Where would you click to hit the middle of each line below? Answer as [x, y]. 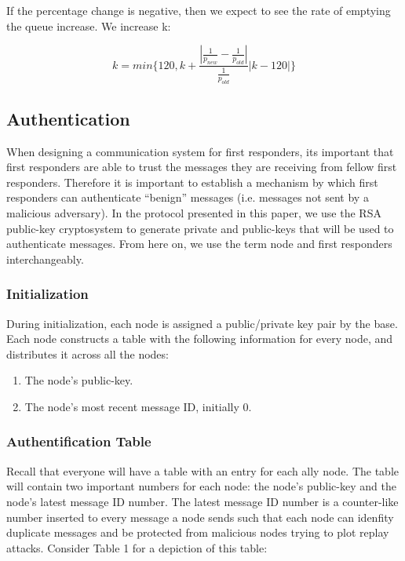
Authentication [68, 118]
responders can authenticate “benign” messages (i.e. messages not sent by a [188, 197]
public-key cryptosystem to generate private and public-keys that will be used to [200, 228]
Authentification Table [79, 441]
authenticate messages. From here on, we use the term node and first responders [199, 244]
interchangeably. [45, 259]
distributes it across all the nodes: [88, 353]
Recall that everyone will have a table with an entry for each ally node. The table [203, 470]
